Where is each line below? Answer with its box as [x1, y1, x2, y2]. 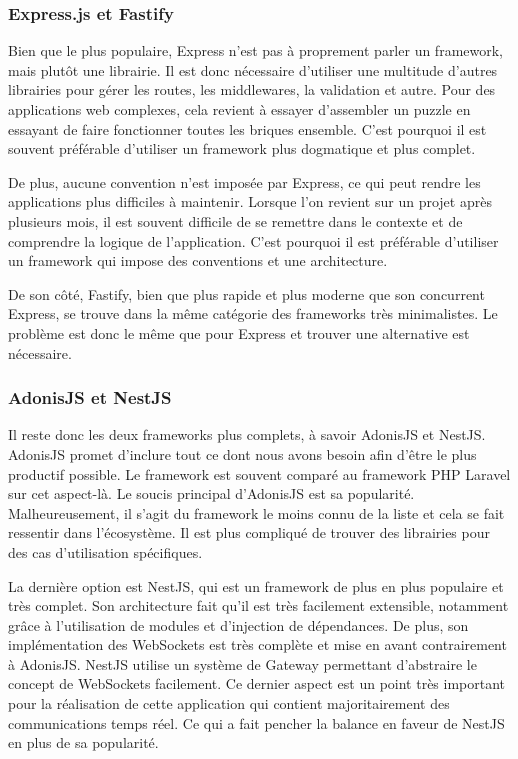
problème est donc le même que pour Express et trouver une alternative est [8, 322, 470, 343]
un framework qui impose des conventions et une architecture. [8, 250, 388, 271]
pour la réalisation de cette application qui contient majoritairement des [8, 693, 450, 714]
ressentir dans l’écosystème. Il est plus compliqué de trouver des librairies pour [8, 522, 490, 543]
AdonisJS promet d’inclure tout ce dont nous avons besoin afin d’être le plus [8, 443, 477, 464]
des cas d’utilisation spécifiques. [8, 541, 203, 562]
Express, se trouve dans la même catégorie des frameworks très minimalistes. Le [8, 303, 498, 324]
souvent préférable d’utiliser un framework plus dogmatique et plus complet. [8, 138, 476, 159]
